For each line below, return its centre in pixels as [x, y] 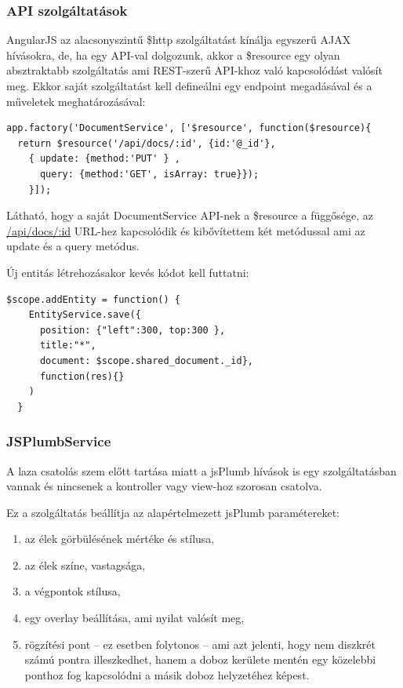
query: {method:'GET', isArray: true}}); [149, 174]
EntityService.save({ [85, 315]
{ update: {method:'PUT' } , [104, 159]
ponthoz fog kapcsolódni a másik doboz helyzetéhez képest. [167, 674]
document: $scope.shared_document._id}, [146, 360]
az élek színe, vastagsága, [85, 564]
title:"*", [68, 346]
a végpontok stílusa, [73, 591]
